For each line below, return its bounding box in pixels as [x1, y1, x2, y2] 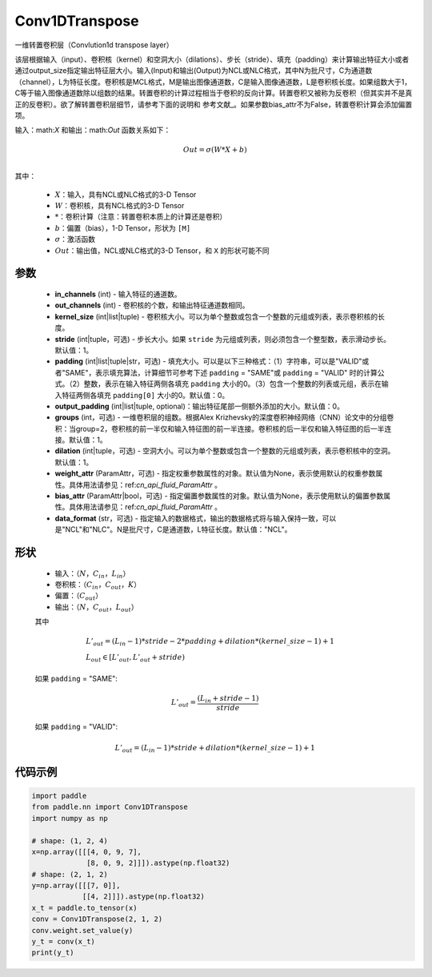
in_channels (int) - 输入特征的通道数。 [54, 289, 182, 300]
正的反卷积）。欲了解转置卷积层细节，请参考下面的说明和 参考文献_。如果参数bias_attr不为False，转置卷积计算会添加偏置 [14, 99, 412, 109]
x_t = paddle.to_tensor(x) [31, 903, 138, 912]
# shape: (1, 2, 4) [31, 836, 108, 845]
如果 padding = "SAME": [34, 673, 118, 683]
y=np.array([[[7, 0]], [31, 881, 121, 891]
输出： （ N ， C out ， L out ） [54, 601, 139, 613]
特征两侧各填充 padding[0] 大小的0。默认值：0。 [61, 390, 230, 400]
